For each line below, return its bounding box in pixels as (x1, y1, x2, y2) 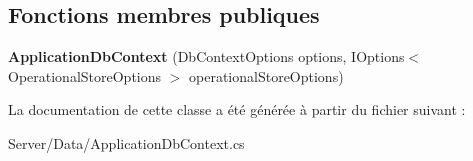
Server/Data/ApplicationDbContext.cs (8, 132, 245, 153)
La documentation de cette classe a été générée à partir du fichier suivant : (8, 99, 466, 120)
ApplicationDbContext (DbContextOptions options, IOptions (8, 46, 405, 67)
